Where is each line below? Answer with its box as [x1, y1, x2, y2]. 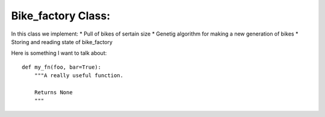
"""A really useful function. [34, 72, 123, 79]
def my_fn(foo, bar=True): [22, 63, 102, 71]
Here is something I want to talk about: [11, 49, 107, 57]
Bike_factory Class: [11, 9, 111, 22]
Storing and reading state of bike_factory [11, 38, 113, 45]
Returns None [34, 89, 73, 96]
